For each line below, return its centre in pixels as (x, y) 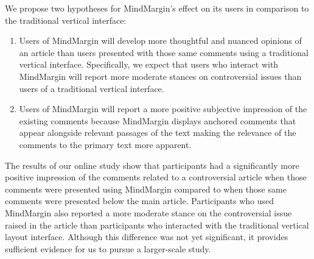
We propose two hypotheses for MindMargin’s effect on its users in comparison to (157, 8)
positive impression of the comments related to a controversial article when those (156, 177)
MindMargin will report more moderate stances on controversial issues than (160, 76)
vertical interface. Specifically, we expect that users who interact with (149, 64)
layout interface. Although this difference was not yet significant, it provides (147, 237)
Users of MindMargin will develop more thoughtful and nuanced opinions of (160, 41)
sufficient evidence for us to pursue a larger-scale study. (108, 248)
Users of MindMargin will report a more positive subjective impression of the (163, 109)
